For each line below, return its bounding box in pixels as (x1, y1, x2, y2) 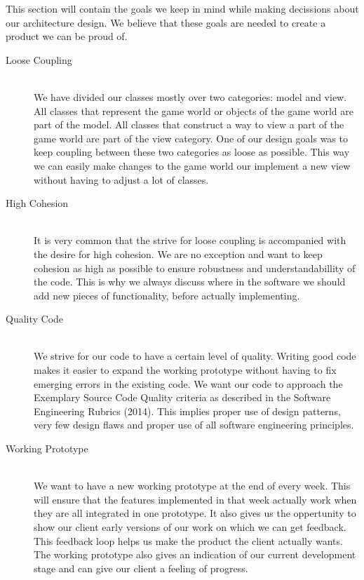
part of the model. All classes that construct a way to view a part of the (34, 117, 344, 132)
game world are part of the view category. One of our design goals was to (34, 130, 348, 145)
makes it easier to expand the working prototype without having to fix (34, 363, 337, 377)
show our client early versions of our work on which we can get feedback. (34, 520, 346, 534)
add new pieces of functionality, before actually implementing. (34, 288, 300, 302)
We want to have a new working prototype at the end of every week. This (34, 478, 351, 493)
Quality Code (6, 311, 64, 326)
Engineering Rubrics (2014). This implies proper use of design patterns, (34, 403, 341, 418)
